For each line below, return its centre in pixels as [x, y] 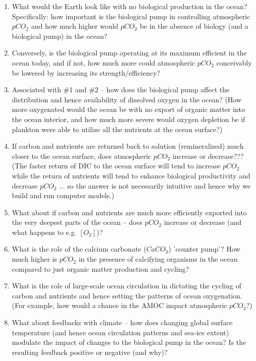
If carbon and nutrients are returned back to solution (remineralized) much [128, 146]
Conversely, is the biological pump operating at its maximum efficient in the [129, 53]
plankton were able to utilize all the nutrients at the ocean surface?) [117, 129]
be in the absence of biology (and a [194, 26]
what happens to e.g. [44, 232]
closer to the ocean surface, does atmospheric [81, 156]
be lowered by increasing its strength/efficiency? [86, 72]
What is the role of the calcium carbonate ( [79, 249]
